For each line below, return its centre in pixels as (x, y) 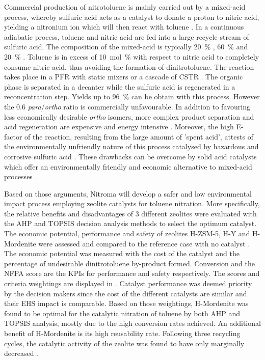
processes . (21, 176)
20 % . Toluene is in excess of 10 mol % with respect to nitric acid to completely (132, 56)
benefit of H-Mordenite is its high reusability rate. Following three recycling (122, 333)
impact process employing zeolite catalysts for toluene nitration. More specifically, (132, 203)
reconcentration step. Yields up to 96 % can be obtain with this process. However (132, 96)
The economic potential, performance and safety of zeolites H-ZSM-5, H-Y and (127, 233)
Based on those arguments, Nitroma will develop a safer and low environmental (128, 193)
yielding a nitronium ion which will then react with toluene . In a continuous (124, 27)
